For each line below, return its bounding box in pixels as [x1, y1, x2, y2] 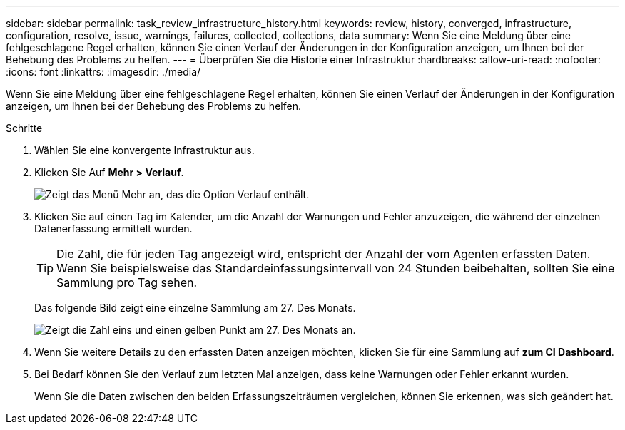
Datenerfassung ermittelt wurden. [34, 222, 193, 235]
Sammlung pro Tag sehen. [56, 275, 198, 290]
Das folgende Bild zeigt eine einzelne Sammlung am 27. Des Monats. [34, 302, 356, 314]
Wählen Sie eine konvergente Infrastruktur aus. [34, 144, 255, 156]
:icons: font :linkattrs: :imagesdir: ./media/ [6, 66, 201, 78]
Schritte [6, 122, 43, 134]
